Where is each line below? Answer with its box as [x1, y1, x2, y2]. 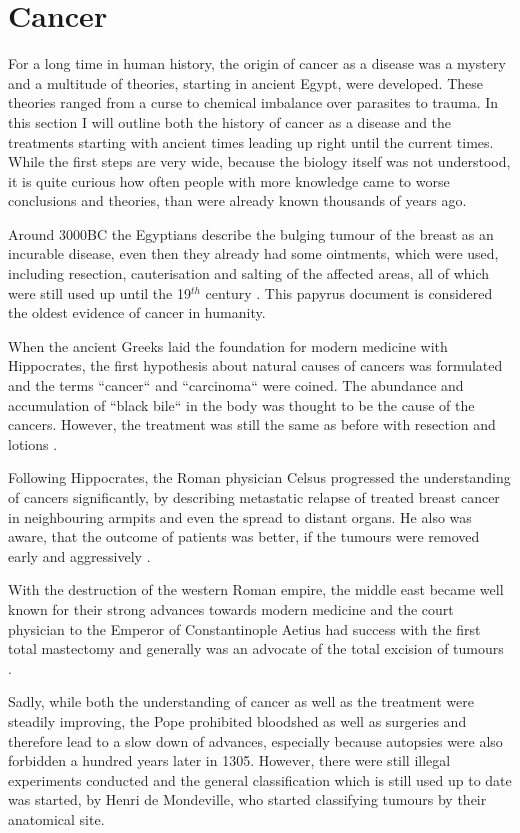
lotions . [8, 433, 58, 454]
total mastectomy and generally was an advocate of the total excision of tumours [8, 638, 504, 659]
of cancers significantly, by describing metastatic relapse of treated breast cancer [8, 487, 500, 507]
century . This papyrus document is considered [205, 282, 493, 303]
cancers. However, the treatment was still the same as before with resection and [8, 414, 496, 435]
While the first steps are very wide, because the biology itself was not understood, [8, 151, 511, 172]
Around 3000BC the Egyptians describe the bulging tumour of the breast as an [8, 223, 494, 244]
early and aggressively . [8, 545, 151, 566]
